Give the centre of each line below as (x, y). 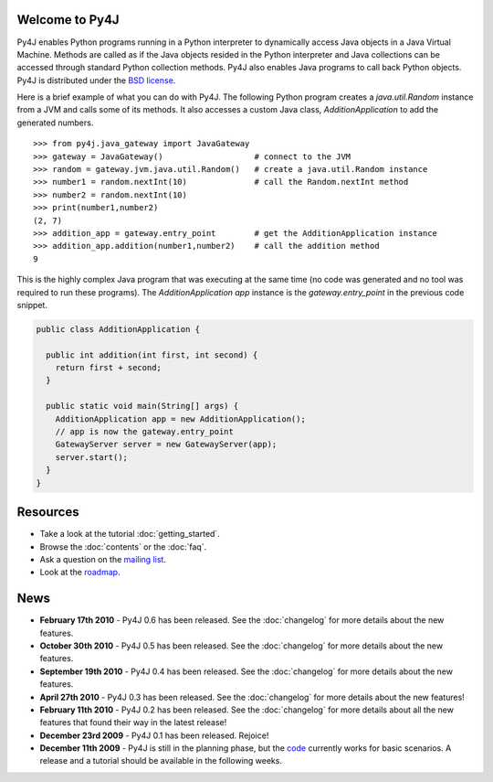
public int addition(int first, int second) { (152, 355)
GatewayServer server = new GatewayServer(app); (166, 445)
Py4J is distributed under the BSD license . (96, 80)
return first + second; (108, 368)
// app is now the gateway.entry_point (145, 432)
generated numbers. (55, 123)
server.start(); (91, 457)
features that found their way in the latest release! (133, 723)
